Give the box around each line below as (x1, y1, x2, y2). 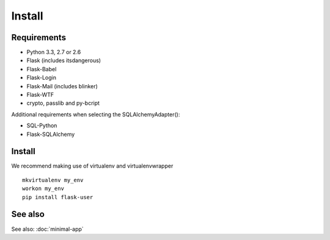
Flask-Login (26, 74, 56, 82)
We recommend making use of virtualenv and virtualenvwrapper (11, 162, 174, 170)
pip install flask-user (22, 194, 94, 200)
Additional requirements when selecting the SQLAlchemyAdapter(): (11, 110, 180, 118)
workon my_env (22, 185, 64, 192)
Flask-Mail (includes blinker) (26, 82, 98, 90)
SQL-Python (26, 122, 57, 129)
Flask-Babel (26, 65, 57, 72)
